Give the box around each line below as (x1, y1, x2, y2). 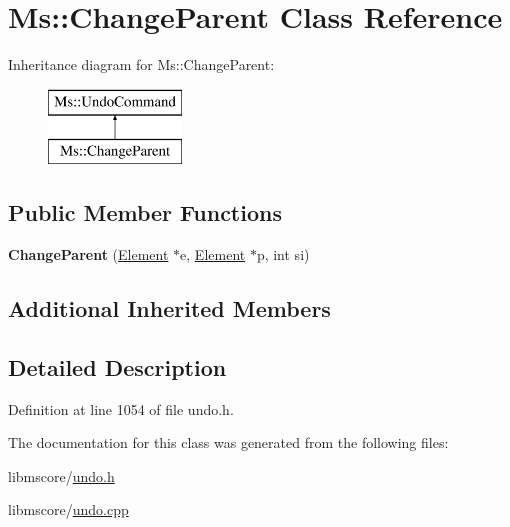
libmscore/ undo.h (8, 465, 115, 486)
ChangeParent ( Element (8, 244, 169, 265)
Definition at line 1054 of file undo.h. (8, 398, 234, 419)
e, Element (180, 244, 246, 265)
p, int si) (256, 244, 310, 265)
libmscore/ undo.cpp (8, 499, 129, 520)
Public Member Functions (8, 197, 282, 228)
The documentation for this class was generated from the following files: (8, 432, 449, 453)
